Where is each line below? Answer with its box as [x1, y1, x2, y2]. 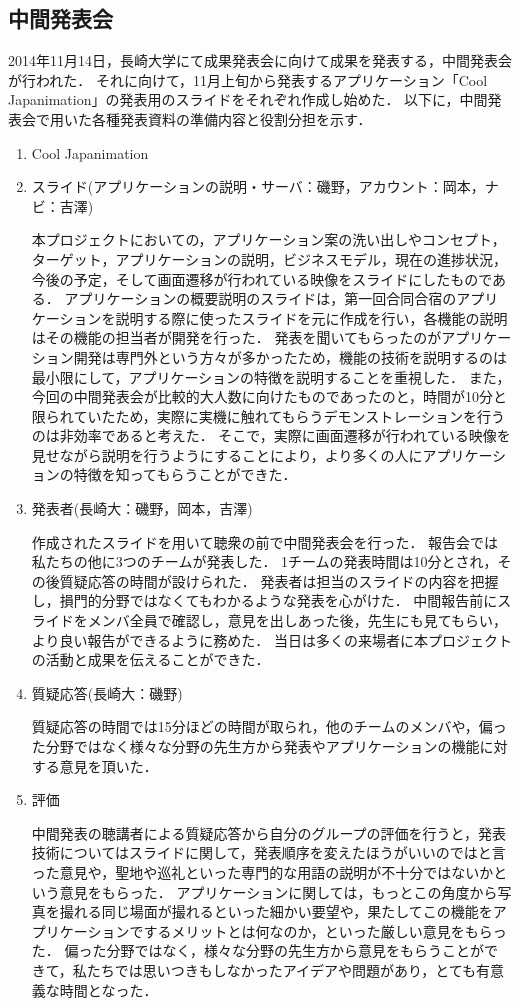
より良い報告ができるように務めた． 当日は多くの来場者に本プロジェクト [31, 629, 512, 650]
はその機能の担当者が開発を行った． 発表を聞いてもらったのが [31, 327, 442, 348]
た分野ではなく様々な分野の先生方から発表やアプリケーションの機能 [31, 736, 480, 757]
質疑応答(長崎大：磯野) [31, 682, 183, 703]
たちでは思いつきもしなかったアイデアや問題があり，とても [86, 959, 477, 980]
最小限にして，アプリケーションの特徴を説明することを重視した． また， [31, 366, 511, 387]
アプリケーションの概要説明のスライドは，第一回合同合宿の [64, 288, 457, 309]
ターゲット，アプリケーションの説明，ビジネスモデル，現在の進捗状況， [31, 248, 508, 269]
